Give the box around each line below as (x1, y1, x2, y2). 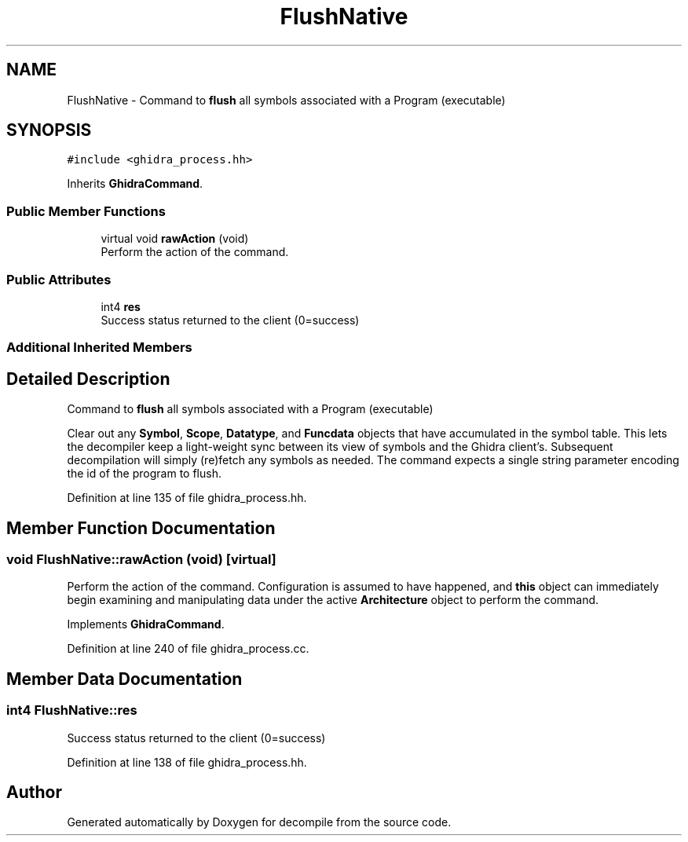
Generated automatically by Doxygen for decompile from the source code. (67, 815, 452, 829)
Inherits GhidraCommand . (67, 177, 203, 191)
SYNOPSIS (6, 120, 92, 141)
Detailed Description (6, 368, 170, 389)
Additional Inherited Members (6, 339, 192, 356)
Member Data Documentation (6, 668, 243, 689)
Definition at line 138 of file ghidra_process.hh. (67, 755, 307, 769)
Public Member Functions (6, 203, 166, 219)
